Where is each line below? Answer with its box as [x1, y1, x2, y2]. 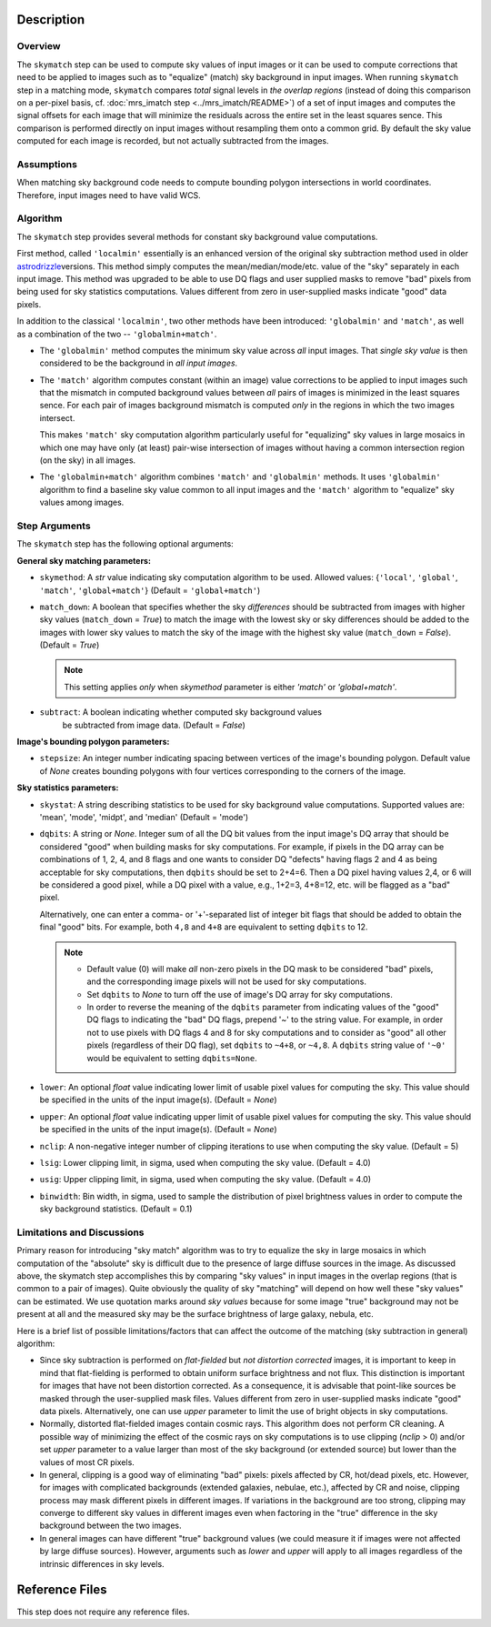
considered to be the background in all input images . [39, 357, 238, 368]
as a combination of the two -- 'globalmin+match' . [16, 328, 217, 339]
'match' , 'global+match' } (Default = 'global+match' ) [39, 585, 261, 596]
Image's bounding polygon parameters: [16, 737, 170, 748]
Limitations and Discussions [16, 1226, 145, 1239]
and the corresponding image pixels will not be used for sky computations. [86, 976, 367, 987]
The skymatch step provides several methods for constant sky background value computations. [16, 231, 378, 242]
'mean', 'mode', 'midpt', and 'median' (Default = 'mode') [39, 811, 249, 822]
